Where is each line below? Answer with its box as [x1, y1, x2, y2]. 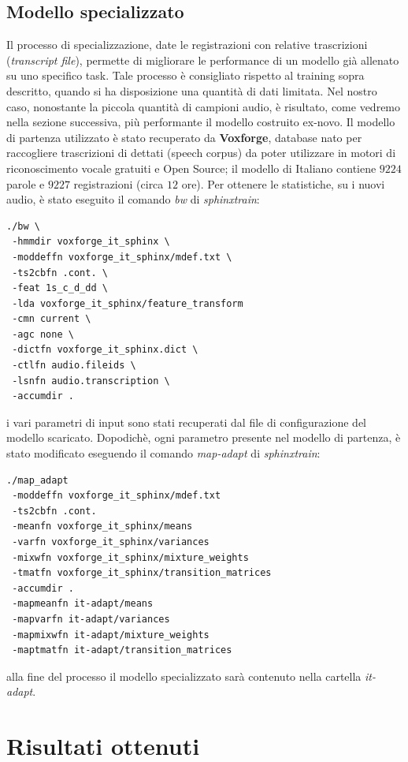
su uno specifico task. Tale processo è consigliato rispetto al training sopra [6, 67, 365, 84]
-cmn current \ [12, 313, 91, 325]
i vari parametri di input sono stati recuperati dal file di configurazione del [6, 413, 366, 430]
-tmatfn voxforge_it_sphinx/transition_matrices [12, 567, 272, 579]
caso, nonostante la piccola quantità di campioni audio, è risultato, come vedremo [6, 98, 401, 114]
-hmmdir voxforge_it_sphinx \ [12, 236, 170, 248]
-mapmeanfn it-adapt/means [12, 598, 154, 610]
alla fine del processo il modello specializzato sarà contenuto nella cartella [6, 667, 362, 684]
